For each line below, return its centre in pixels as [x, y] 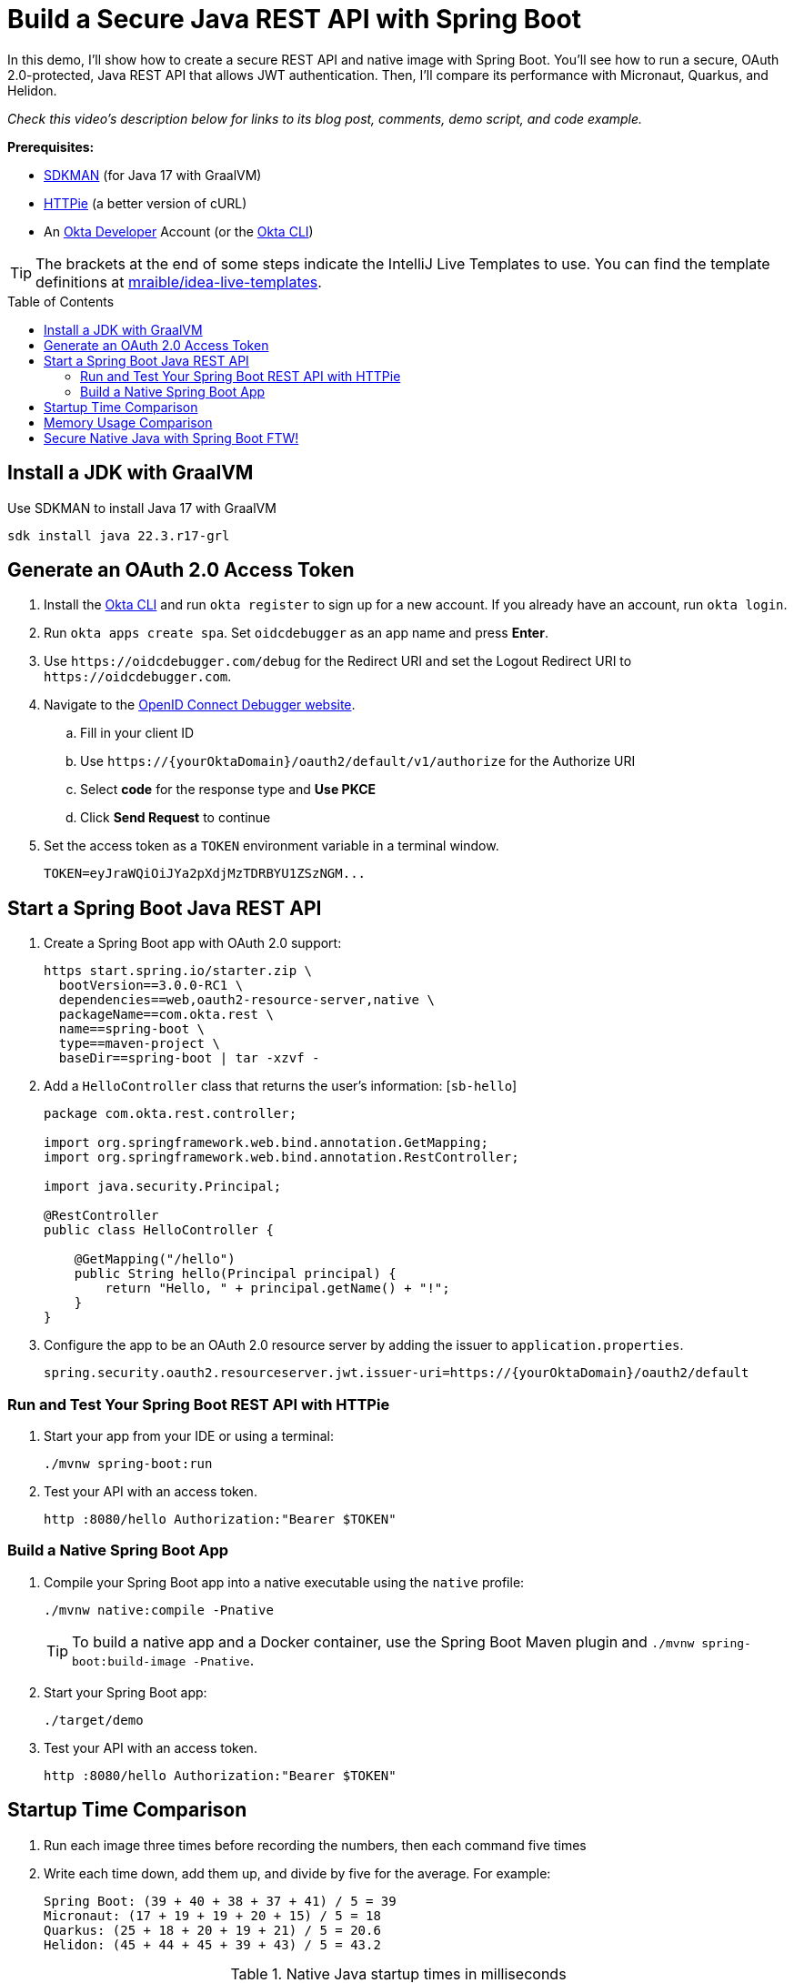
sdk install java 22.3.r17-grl [119, 535]
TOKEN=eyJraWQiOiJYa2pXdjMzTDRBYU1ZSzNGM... [205, 874]
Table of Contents [61, 301]
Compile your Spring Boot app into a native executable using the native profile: [284, 1582]
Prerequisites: [51, 146]
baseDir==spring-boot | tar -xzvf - [189, 1058]
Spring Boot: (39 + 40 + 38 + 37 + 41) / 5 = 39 [220, 1901]
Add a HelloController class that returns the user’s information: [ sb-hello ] [281, 1086]
